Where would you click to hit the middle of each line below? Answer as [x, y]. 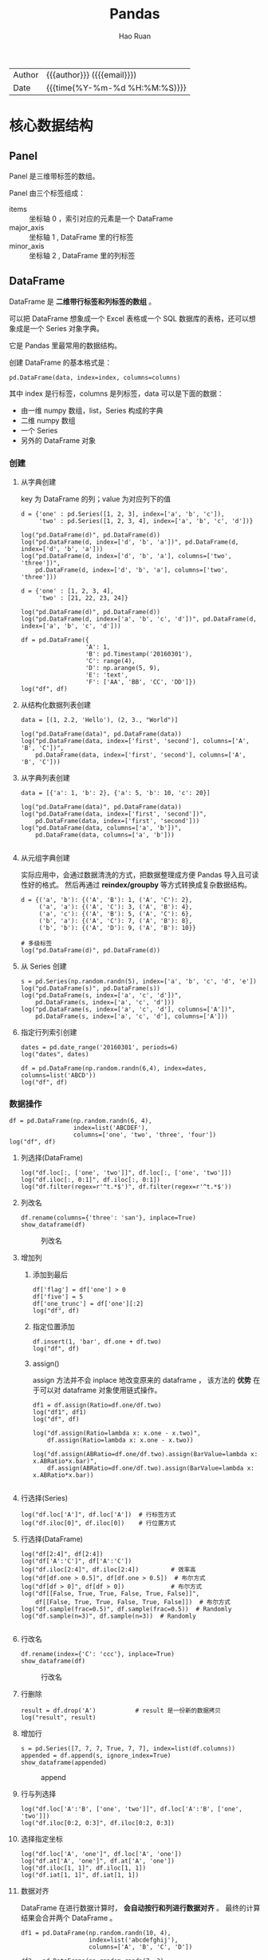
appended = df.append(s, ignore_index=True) [96, 1756]
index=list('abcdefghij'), [133, 1940]
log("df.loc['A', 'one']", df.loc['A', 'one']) [101, 1854]
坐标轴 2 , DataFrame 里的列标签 [82, 255]
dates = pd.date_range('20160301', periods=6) [99, 1048]
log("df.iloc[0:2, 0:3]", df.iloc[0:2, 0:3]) [97, 1823]
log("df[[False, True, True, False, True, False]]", [110, 1594]
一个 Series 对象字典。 [67, 328]
